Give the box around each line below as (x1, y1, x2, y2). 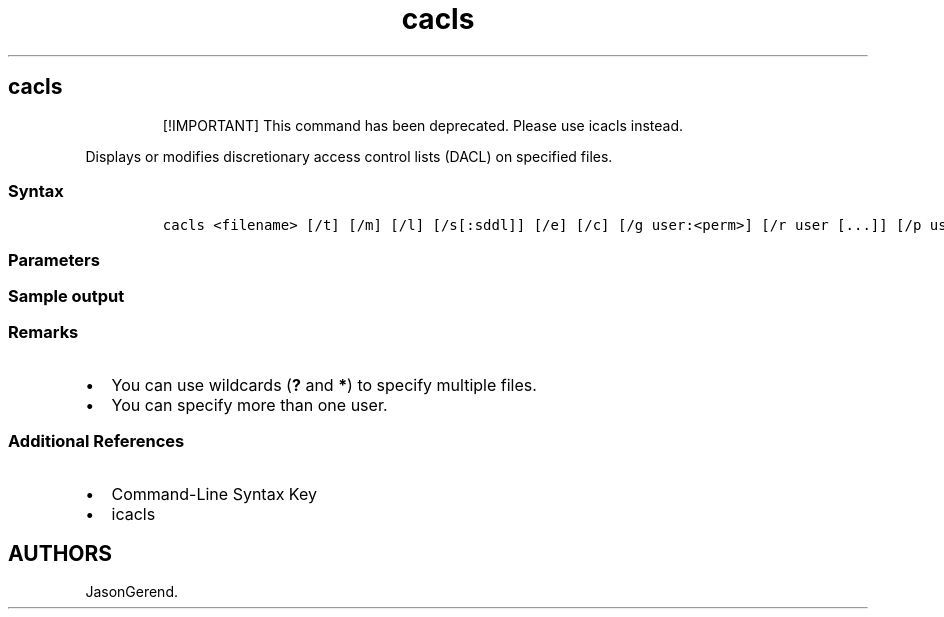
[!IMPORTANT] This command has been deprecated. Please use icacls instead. (162, 116, 684, 134)
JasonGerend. (85, 583, 178, 601)
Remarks (8, 322, 79, 343)
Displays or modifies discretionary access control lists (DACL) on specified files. (85, 147, 613, 165)
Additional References (8, 431, 185, 452)
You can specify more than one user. (111, 394, 388, 415)
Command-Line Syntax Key (111, 483, 317, 504)
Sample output (8, 286, 125, 307)
